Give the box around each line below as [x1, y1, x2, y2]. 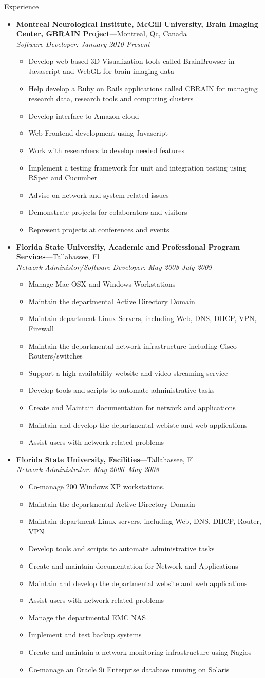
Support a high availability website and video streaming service [28, 367, 228, 378]
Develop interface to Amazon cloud [28, 110, 139, 121]
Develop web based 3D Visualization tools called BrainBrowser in [28, 55, 235, 66]
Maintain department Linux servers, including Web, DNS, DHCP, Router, [28, 516, 261, 526]
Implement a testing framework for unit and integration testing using [28, 162, 247, 173]
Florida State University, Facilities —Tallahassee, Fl [16, 454, 194, 464]
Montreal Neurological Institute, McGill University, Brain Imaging [16, 18, 258, 29]
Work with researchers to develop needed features [28, 144, 184, 155]
